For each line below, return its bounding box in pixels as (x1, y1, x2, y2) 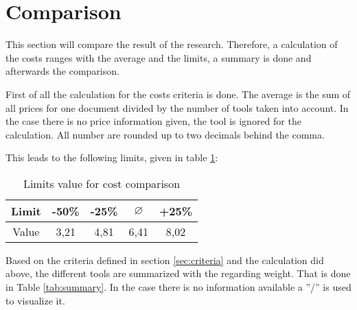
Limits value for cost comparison (23, 175, 181, 191)
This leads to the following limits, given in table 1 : (5, 150, 218, 165)
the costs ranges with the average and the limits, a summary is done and (5, 50, 312, 64)
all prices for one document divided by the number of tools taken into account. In (5, 100, 349, 115)
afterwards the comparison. (5, 64, 119, 78)
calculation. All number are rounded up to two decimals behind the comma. (5, 127, 325, 141)
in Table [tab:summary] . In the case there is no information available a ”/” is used (5, 280, 352, 294)
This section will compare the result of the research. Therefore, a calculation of (5, 37, 338, 51)
